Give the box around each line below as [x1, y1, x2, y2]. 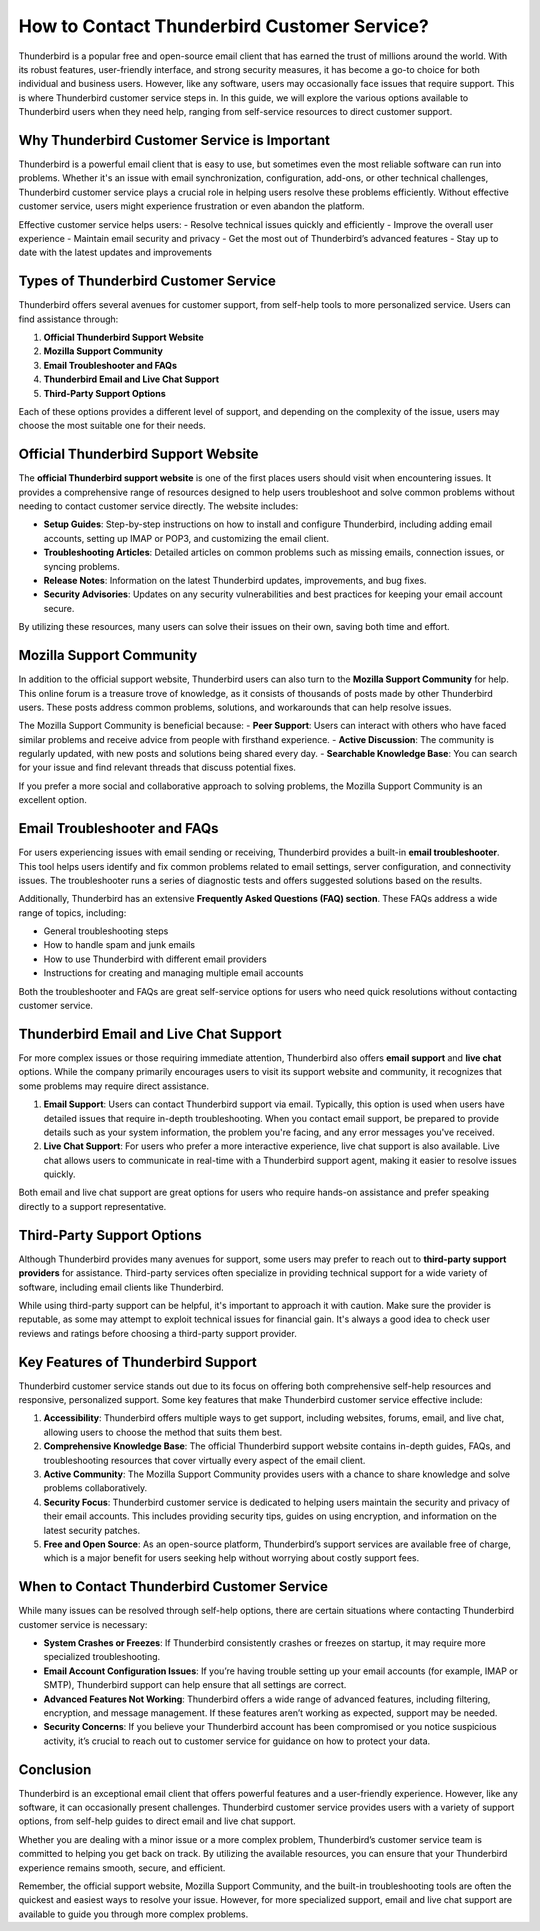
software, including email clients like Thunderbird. [18, 1281, 224, 1293]
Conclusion [18, 1761, 92, 1778]
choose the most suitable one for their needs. [18, 420, 207, 432]
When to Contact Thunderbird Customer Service [18, 1578, 329, 1595]
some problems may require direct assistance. [18, 1080, 210, 1092]
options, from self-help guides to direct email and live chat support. [18, 1815, 297, 1827]
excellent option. [18, 794, 87, 806]
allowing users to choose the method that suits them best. [43, 1426, 283, 1438]
